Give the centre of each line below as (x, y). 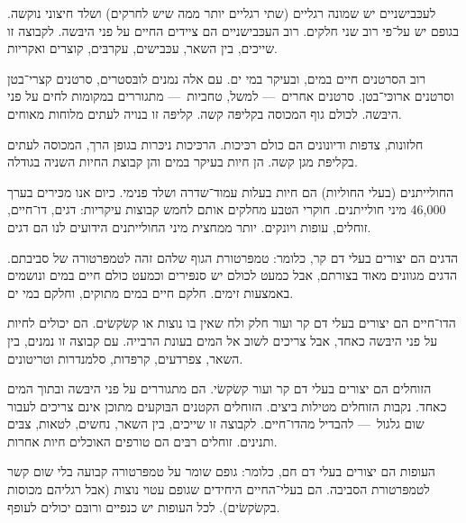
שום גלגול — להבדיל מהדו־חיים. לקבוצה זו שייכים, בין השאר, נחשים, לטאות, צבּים (216, 424)
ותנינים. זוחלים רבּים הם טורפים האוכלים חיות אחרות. (142, 441)
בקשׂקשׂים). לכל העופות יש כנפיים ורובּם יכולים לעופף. (144, 506)
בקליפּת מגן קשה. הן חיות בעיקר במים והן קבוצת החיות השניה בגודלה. (183, 162)
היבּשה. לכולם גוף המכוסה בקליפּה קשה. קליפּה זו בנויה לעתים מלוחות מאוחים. (205, 113)
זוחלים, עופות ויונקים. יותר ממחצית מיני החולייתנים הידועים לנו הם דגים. (189, 226)
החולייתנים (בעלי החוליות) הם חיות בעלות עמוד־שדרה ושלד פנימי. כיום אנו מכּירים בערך (231, 191)
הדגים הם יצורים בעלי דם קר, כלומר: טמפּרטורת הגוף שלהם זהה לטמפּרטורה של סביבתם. (233, 257)
